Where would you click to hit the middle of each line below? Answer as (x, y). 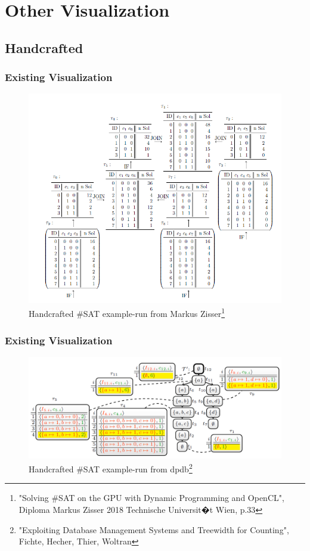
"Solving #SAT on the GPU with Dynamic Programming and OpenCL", (151, 498)
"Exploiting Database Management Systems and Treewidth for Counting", (154, 529)
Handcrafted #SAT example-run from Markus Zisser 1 (127, 313)
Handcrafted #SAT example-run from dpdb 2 (111, 468)
